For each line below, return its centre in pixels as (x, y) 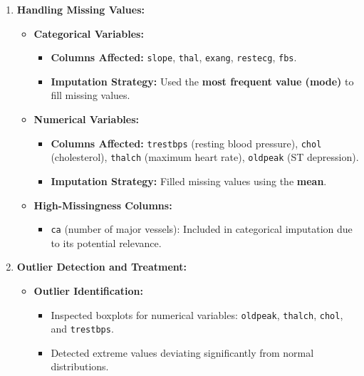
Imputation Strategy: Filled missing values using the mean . (189, 181)
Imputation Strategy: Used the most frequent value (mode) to (202, 81)
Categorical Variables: (89, 33)
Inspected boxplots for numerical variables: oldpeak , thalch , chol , (197, 314)
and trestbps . (82, 329)
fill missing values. (90, 95)
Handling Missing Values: (80, 9)
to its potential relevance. (106, 242)
